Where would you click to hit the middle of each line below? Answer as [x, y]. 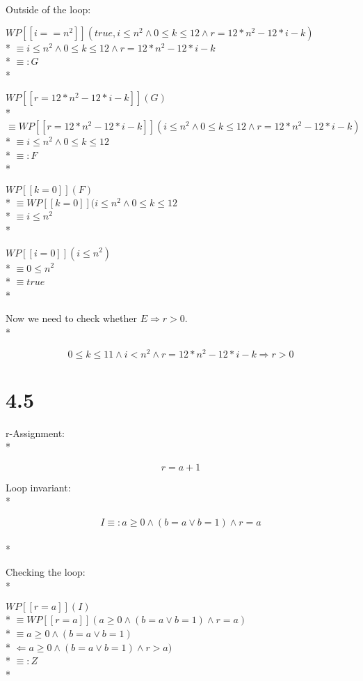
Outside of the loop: [48, 9]
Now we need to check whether [71, 318]
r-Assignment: [35, 433]
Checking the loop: [46, 572]
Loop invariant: [38, 487]
